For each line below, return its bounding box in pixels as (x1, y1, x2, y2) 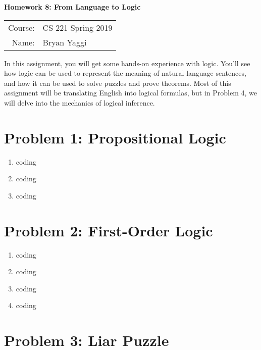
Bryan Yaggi (42, 36, 87, 48)
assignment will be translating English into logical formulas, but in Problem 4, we (4, 87, 257, 98)
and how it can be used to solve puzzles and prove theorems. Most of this (4, 77, 231, 88)
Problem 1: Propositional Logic (4, 127, 226, 147)
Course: (8, 21, 35, 33)
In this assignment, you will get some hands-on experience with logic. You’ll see (4, 58, 250, 68)
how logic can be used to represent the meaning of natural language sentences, (4, 68, 246, 78)
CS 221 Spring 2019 (42, 21, 113, 33)
